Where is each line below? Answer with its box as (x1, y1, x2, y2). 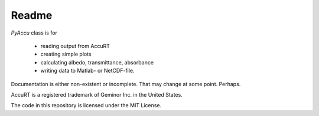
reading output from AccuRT (40, 42, 110, 49)
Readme (11, 9, 53, 22)
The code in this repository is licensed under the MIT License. (11, 102, 162, 109)
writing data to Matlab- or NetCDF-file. (40, 67, 135, 74)
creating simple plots (40, 50, 92, 58)
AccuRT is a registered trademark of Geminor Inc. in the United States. (11, 91, 183, 98)
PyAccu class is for (11, 29, 57, 36)
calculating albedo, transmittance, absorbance (40, 59, 154, 66)
